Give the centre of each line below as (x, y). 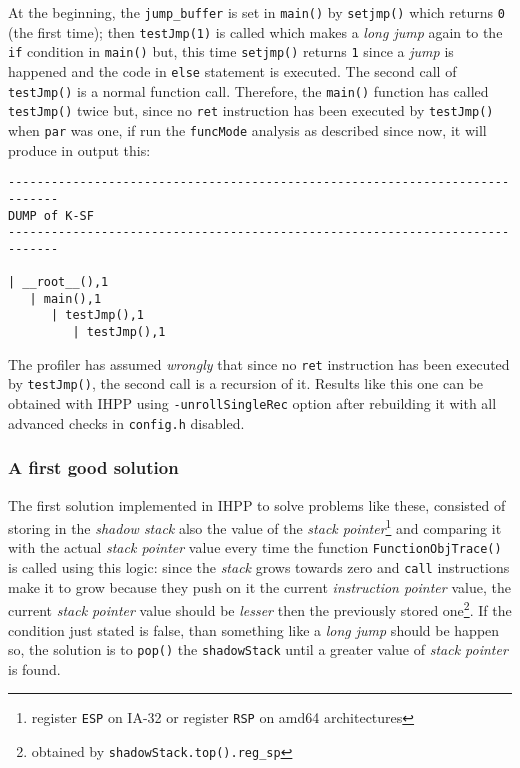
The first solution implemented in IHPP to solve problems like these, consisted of (257, 504)
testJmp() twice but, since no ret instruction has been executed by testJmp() (251, 110)
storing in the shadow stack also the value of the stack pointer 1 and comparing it (255, 526)
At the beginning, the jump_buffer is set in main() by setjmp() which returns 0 (256, 12)
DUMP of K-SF (51, 215)
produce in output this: (79, 149)
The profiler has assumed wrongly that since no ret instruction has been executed (259, 363)
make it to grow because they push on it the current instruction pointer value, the (259, 586)
